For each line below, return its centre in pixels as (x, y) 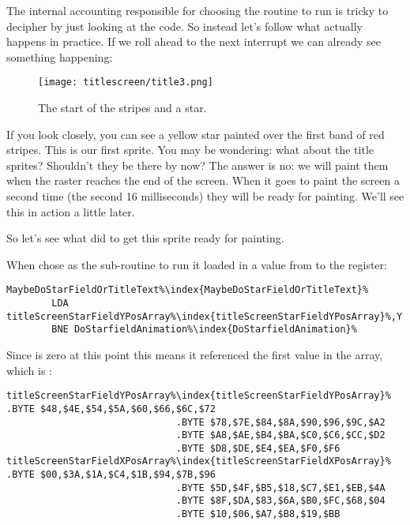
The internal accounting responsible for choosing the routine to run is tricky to (197, 10)
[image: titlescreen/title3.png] (126, 82)
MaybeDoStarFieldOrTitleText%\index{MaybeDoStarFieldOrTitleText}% (188, 290)
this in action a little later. (71, 211)
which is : (30, 370)
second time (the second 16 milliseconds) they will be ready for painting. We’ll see (205, 196)
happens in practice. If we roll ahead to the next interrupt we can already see (194, 41)
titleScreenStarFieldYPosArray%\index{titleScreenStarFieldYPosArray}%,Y (205, 316)
